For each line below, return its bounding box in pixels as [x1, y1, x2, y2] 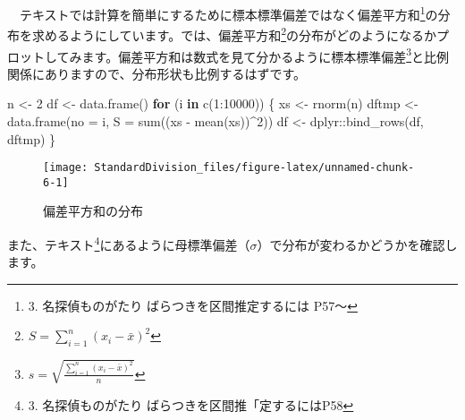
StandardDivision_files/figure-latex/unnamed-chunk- [94, 161, 415, 175]
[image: [43, 161, 89, 175]
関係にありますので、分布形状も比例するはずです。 [7, 64, 307, 82]
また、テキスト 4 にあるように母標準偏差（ [7, 233, 250, 253]
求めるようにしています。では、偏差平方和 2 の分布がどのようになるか [31, 23, 437, 44]
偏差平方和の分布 [43, 201, 143, 220]
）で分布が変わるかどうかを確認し [257, 235, 458, 253]
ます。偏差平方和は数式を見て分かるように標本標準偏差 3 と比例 [81, 44, 450, 65]
